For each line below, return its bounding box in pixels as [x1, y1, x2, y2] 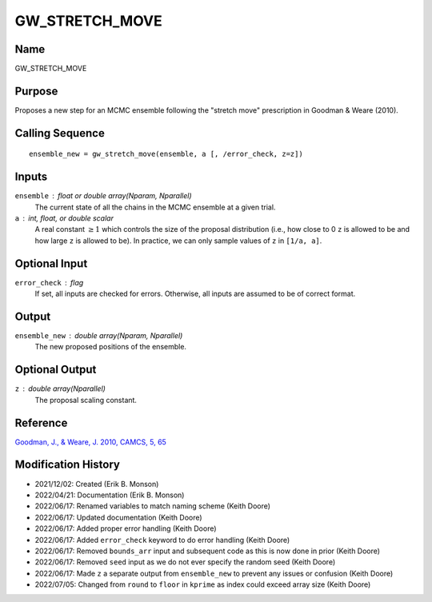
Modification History [14, 458, 120, 472]
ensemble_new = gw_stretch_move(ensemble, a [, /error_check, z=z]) [29, 150, 303, 159]
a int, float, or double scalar [14, 213, 114, 223]
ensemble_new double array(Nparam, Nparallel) [14, 331, 183, 341]
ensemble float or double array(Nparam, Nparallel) [14, 191, 192, 201]
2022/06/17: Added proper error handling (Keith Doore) [34, 524, 217, 533]
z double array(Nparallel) [14, 384, 106, 393]
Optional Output [14, 363, 97, 377]
